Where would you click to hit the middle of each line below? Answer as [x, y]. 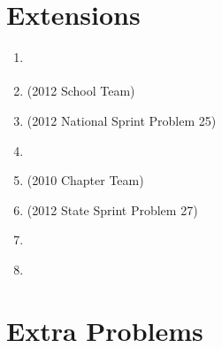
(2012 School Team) [81, 91]
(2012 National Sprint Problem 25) [122, 121]
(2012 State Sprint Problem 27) [112, 209]
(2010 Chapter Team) [85, 180]
